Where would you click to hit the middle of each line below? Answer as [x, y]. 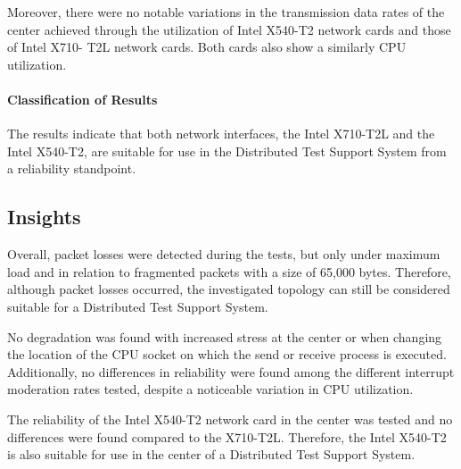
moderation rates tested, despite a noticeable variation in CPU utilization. [210, 389]
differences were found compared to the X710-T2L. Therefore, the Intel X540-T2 [227, 436]
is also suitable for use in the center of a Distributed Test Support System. [211, 454]
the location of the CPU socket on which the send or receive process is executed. [227, 354]
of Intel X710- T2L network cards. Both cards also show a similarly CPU [207, 47]
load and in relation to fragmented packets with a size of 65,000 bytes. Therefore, [229, 271]
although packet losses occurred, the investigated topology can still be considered [229, 289]
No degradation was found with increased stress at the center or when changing [225, 336]
